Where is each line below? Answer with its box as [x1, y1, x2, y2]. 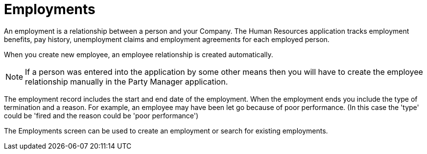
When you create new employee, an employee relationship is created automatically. [4, 50, 273, 59]
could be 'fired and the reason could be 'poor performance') [4, 111, 199, 120]
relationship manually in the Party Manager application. [25, 76, 228, 87]
